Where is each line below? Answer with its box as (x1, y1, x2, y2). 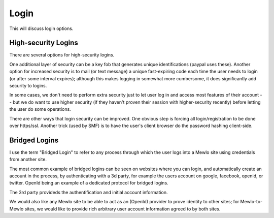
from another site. (9, 157, 47, 163)
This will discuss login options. (9, 25, 74, 32)
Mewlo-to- (240, 199, 263, 205)
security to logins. (9, 83, 47, 89)
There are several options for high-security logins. (9, 52, 115, 58)
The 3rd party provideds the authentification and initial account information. (9, 189, 168, 195)
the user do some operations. (9, 106, 71, 112)
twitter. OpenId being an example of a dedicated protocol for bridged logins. (9, 180, 168, 186)
